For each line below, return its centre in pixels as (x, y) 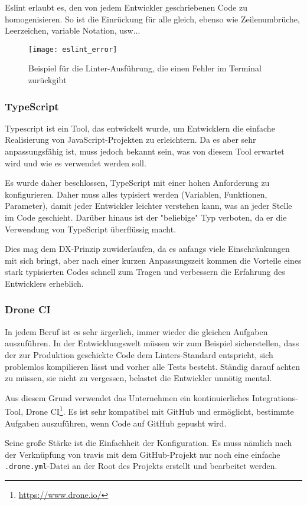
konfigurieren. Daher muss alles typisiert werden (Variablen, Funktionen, (136, 194)
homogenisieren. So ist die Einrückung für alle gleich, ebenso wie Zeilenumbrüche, (152, 19)
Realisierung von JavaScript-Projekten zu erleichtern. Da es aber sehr (130, 140)
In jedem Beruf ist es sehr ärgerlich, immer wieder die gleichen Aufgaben (136, 331)
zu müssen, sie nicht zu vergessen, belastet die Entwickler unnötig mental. (138, 378)
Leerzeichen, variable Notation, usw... (73, 30)
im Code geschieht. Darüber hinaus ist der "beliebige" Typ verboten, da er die (146, 217)
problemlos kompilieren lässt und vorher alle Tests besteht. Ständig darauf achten (153, 366)
